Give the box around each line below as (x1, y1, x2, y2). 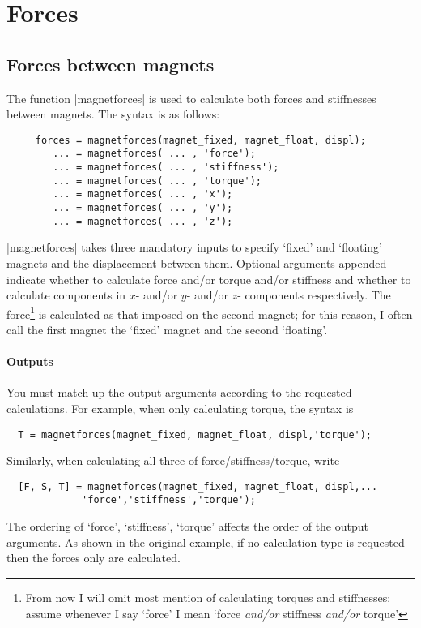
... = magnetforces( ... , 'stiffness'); (53, 161, 279, 174)
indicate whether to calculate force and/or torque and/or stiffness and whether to (6, 270, 411, 287)
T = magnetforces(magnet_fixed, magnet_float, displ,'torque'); (18, 428, 372, 441)
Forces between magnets (6, 51, 215, 76)
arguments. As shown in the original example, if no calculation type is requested (6, 533, 405, 550)
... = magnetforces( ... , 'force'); (53, 148, 256, 160)
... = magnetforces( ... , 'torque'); (53, 174, 262, 187)
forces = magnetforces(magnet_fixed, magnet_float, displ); (35, 134, 366, 146)
